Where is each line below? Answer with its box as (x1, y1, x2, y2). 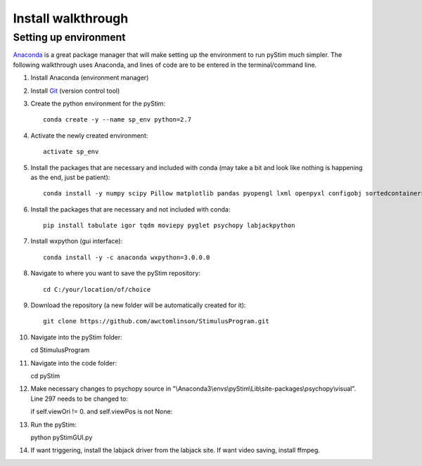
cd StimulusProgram (30, 346, 90, 354)
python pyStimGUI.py (30, 433, 93, 441)
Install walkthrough (13, 11, 129, 26)
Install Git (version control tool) (30, 86, 120, 95)
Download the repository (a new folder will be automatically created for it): (30, 301, 246, 309)
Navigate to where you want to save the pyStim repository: (30, 269, 200, 278)
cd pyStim (30, 371, 60, 380)
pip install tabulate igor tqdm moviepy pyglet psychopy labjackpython (43, 221, 295, 230)
